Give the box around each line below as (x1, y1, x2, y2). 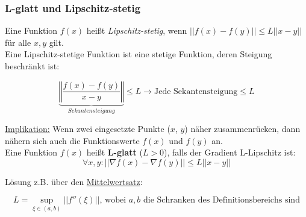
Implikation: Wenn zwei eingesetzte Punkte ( (5, 122, 170, 135)
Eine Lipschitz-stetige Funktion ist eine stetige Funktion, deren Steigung (5, 48, 272, 60)
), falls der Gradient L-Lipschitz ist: (164, 146, 296, 159)
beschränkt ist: (5, 60, 60, 72)
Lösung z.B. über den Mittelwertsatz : (5, 175, 143, 187)
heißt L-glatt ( (86, 146, 143, 159)
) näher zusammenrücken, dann (184, 122, 301, 135)
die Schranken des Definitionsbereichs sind (143, 196, 300, 205)
